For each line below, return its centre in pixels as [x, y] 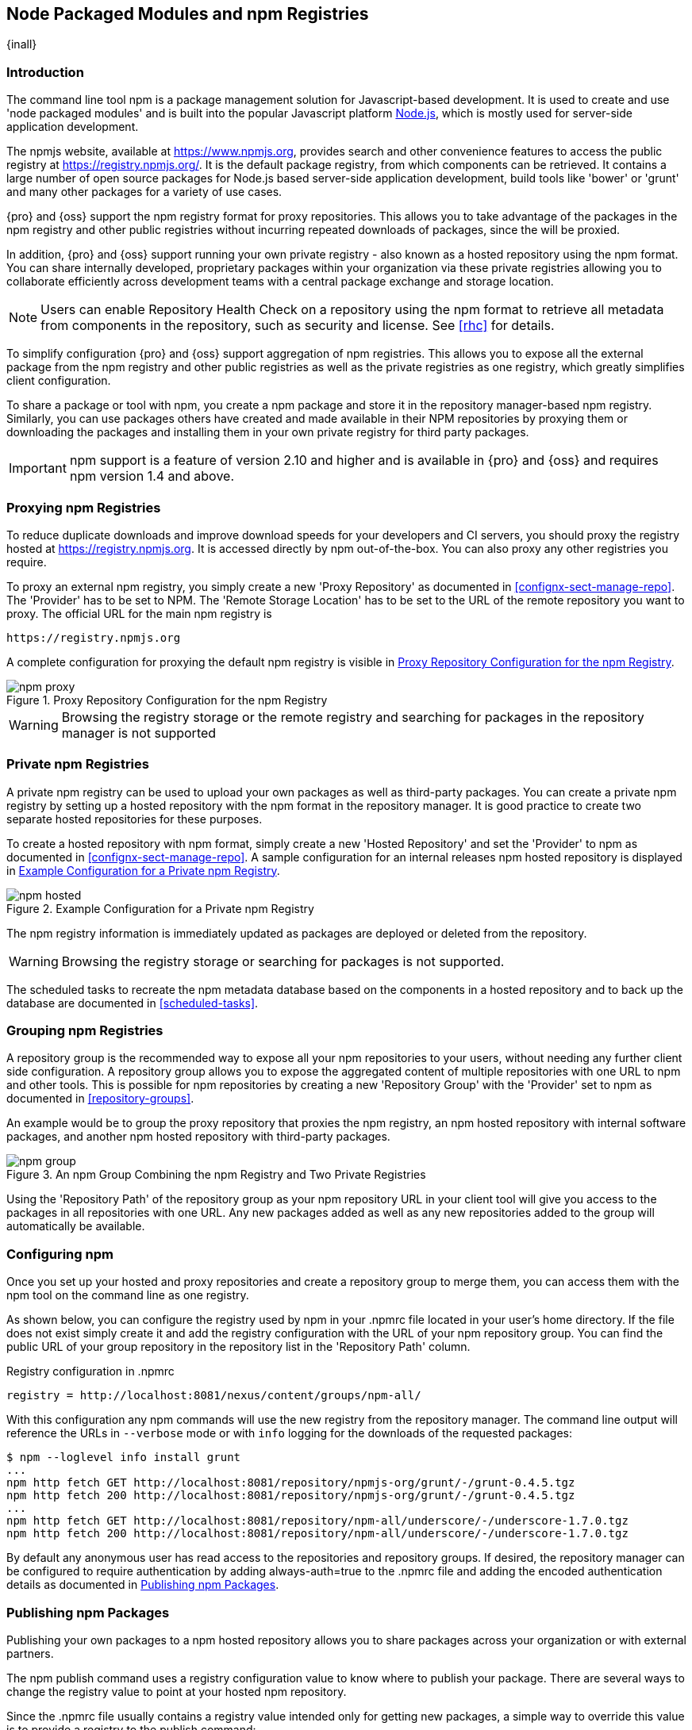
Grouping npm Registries [85, 1031]
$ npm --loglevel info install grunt [124, 1458]
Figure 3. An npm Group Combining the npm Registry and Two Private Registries [216, 1175]
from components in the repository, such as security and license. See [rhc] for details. [298, 326]
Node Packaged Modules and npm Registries [188, 14]
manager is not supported [139, 733]
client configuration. [59, 381]
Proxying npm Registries [84, 507]
